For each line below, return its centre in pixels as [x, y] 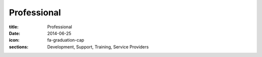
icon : [14, 40]
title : [14, 27]
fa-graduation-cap [66, 40]
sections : [19, 47]
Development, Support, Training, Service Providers [98, 47]
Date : [15, 33]
